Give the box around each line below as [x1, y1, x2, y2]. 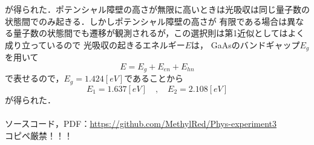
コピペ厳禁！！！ [5, 129, 73, 141]
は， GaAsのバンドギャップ [191, 38, 300, 51]
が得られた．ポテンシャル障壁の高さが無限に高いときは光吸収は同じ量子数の [5, 3, 310, 15]
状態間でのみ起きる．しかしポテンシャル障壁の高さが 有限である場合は [5, 14, 287, 27]
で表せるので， [5, 72, 64, 85]
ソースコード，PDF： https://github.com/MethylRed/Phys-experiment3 [5, 117, 277, 129]
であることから [124, 72, 184, 85]
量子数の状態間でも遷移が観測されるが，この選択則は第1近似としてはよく [13, 27, 305, 39]
